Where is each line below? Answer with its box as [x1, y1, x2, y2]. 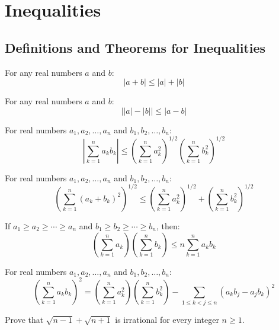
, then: [156, 219, 180, 232]
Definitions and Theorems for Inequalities [5, 38, 266, 56]
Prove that [5, 313, 44, 325]
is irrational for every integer [115, 313, 219, 325]
